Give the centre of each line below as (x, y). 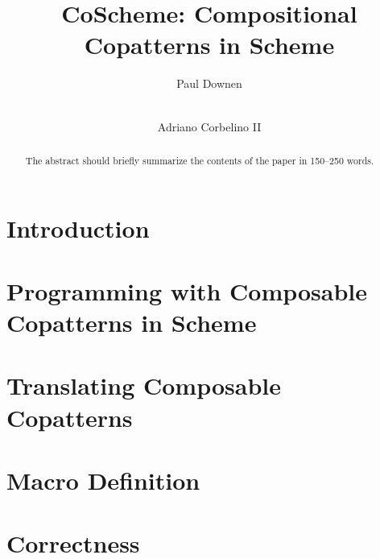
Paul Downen (209, 83)
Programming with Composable (187, 290)
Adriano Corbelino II (209, 126)
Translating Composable (144, 385)
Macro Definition (103, 480)
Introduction (78, 228)
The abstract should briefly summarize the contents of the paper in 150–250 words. (200, 160)
